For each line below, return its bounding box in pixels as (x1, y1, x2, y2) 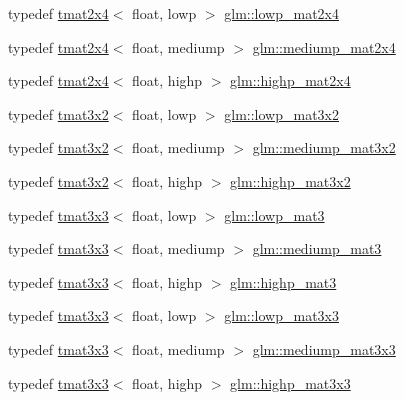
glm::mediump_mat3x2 (252, 137, 396, 158)
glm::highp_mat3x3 (230, 372, 351, 393)
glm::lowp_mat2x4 (224, 3, 339, 23)
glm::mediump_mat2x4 (252, 36, 396, 57)
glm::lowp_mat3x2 (224, 103, 339, 124)
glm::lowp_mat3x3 (224, 305, 339, 326)
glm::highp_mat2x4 (230, 70, 351, 91)
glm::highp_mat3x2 (230, 170, 351, 191)
